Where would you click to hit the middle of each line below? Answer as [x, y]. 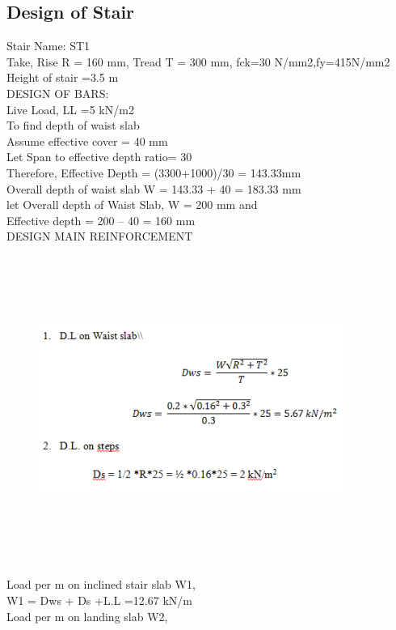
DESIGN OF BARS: [58, 93]
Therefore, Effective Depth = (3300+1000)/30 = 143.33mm [154, 172]
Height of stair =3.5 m [63, 77]
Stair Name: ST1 [48, 46]
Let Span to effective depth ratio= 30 [99, 157]
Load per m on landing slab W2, [87, 616]
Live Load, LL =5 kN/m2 [70, 109]
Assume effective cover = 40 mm [87, 140]
